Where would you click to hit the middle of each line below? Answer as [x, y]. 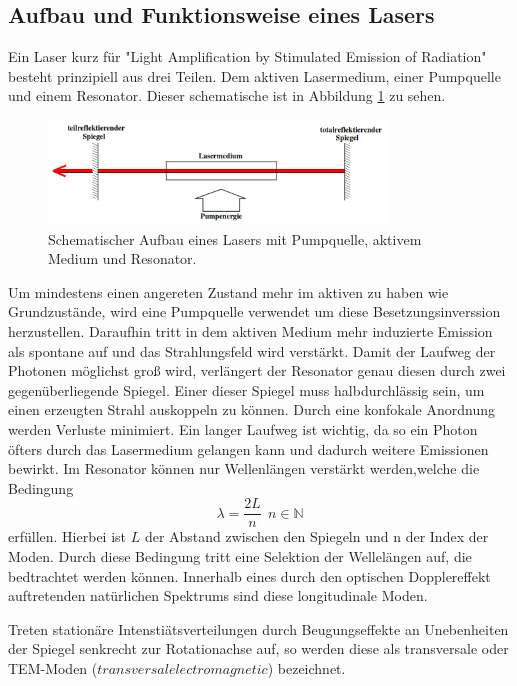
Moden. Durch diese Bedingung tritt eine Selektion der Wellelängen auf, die [240, 555]
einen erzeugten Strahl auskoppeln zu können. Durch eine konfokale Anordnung [251, 409]
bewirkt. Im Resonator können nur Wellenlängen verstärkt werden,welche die [244, 468]
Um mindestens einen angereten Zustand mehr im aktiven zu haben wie [228, 291]
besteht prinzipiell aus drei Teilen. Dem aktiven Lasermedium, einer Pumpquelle [254, 75]
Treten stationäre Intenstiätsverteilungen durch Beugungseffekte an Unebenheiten [258, 628]
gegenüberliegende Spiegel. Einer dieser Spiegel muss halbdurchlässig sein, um [246, 389]
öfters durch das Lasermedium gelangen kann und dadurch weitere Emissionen [248, 448]
